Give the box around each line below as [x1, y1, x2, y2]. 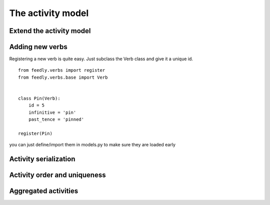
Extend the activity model [9, 27, 91, 35]
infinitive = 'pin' [28, 109, 76, 115]
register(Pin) [18, 130, 52, 136]
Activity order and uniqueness [9, 171, 106, 179]
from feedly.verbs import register [18, 68, 105, 73]
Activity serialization [9, 155, 75, 163]
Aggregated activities [9, 187, 78, 195]
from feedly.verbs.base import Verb [18, 74, 108, 80]
